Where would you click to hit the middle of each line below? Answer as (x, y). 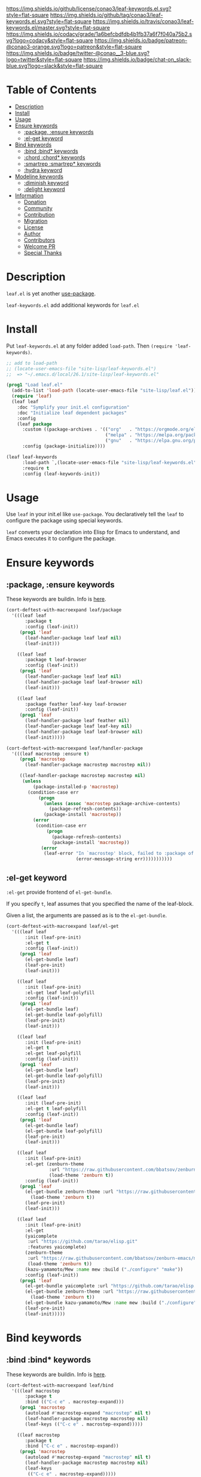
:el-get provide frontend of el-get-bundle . (59, 892)
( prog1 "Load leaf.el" (34, 385)
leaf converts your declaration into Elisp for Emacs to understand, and (93, 532)
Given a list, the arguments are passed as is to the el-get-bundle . (87, 915)
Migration (36, 221)
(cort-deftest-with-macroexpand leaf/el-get (63, 926)
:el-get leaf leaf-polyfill (60, 992)
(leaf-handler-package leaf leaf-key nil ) (79, 726)
